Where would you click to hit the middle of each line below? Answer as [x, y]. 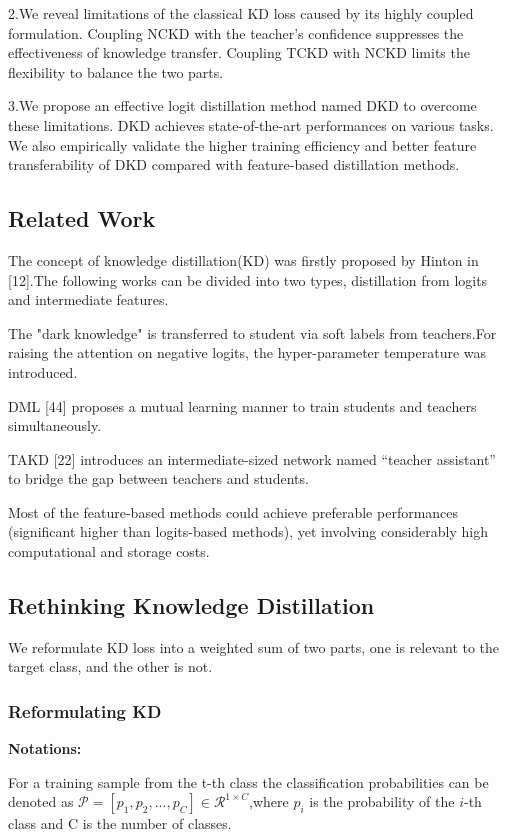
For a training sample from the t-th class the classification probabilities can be [248, 781]
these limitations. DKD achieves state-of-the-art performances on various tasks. [251, 124]
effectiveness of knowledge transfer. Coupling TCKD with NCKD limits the [239, 52]
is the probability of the [382, 801]
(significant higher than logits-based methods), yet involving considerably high [248, 531]
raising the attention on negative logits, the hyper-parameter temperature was [247, 352]
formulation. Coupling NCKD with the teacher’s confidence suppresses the [236, 32]
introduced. [43, 371]
